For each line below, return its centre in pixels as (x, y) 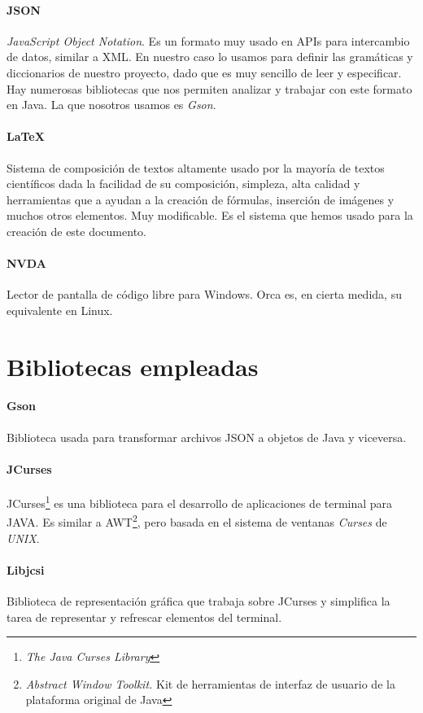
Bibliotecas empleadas (133, 366)
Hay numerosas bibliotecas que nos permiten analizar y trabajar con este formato (209, 88)
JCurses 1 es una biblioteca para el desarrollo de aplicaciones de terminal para (200, 502)
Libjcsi (26, 569)
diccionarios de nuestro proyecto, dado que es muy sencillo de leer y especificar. (204, 72)
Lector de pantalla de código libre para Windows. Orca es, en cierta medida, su (204, 294)
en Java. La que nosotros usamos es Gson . (111, 105)
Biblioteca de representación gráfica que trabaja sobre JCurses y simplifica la (198, 600)
